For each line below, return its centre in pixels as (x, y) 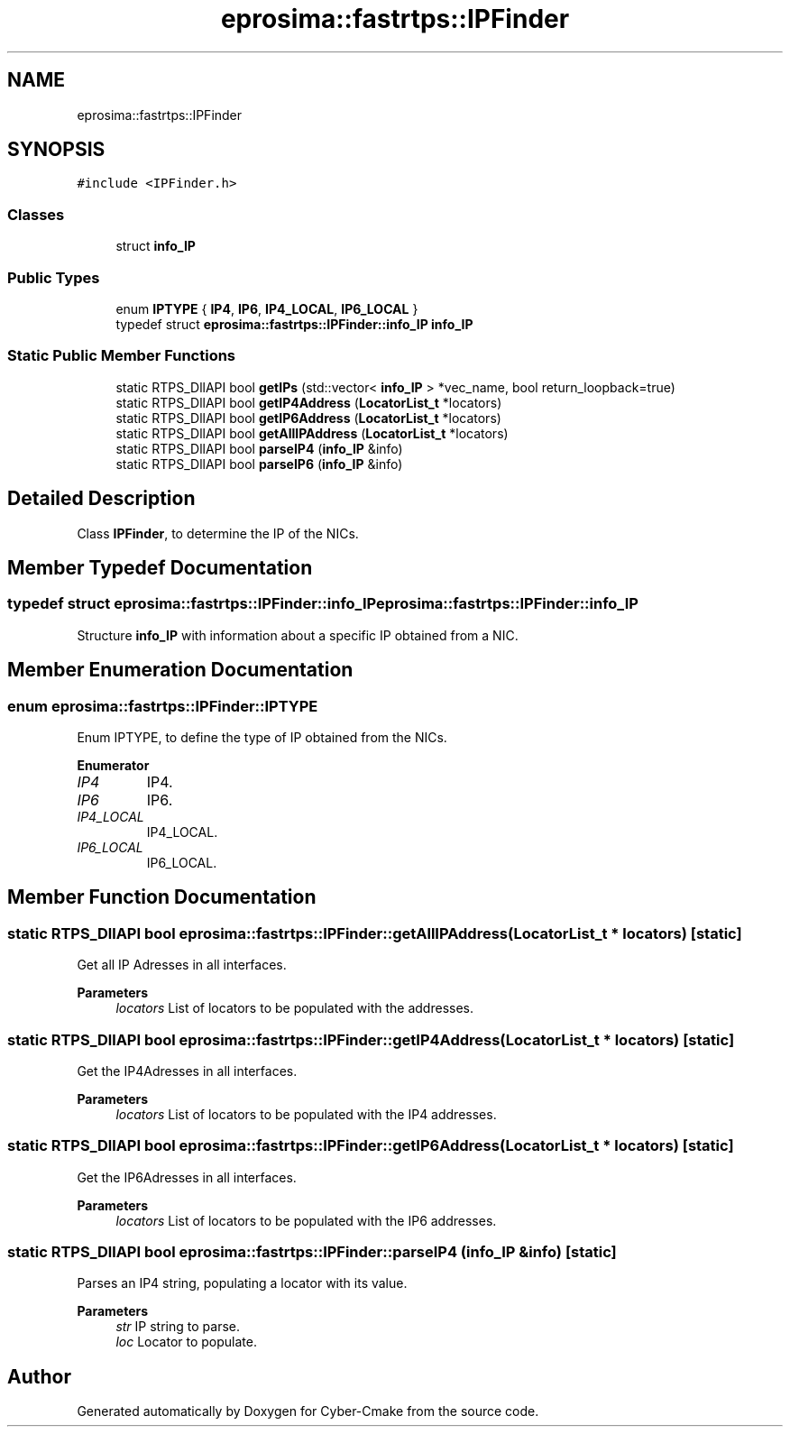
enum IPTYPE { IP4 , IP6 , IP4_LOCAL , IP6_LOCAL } (267, 308)
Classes (36, 214)
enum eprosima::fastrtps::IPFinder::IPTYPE (163, 706)
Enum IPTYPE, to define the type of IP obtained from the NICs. (262, 737)
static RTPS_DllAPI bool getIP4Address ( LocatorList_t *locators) (309, 402)
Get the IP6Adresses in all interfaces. (187, 1177)
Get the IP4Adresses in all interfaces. (187, 1071)
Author (39, 1376)
